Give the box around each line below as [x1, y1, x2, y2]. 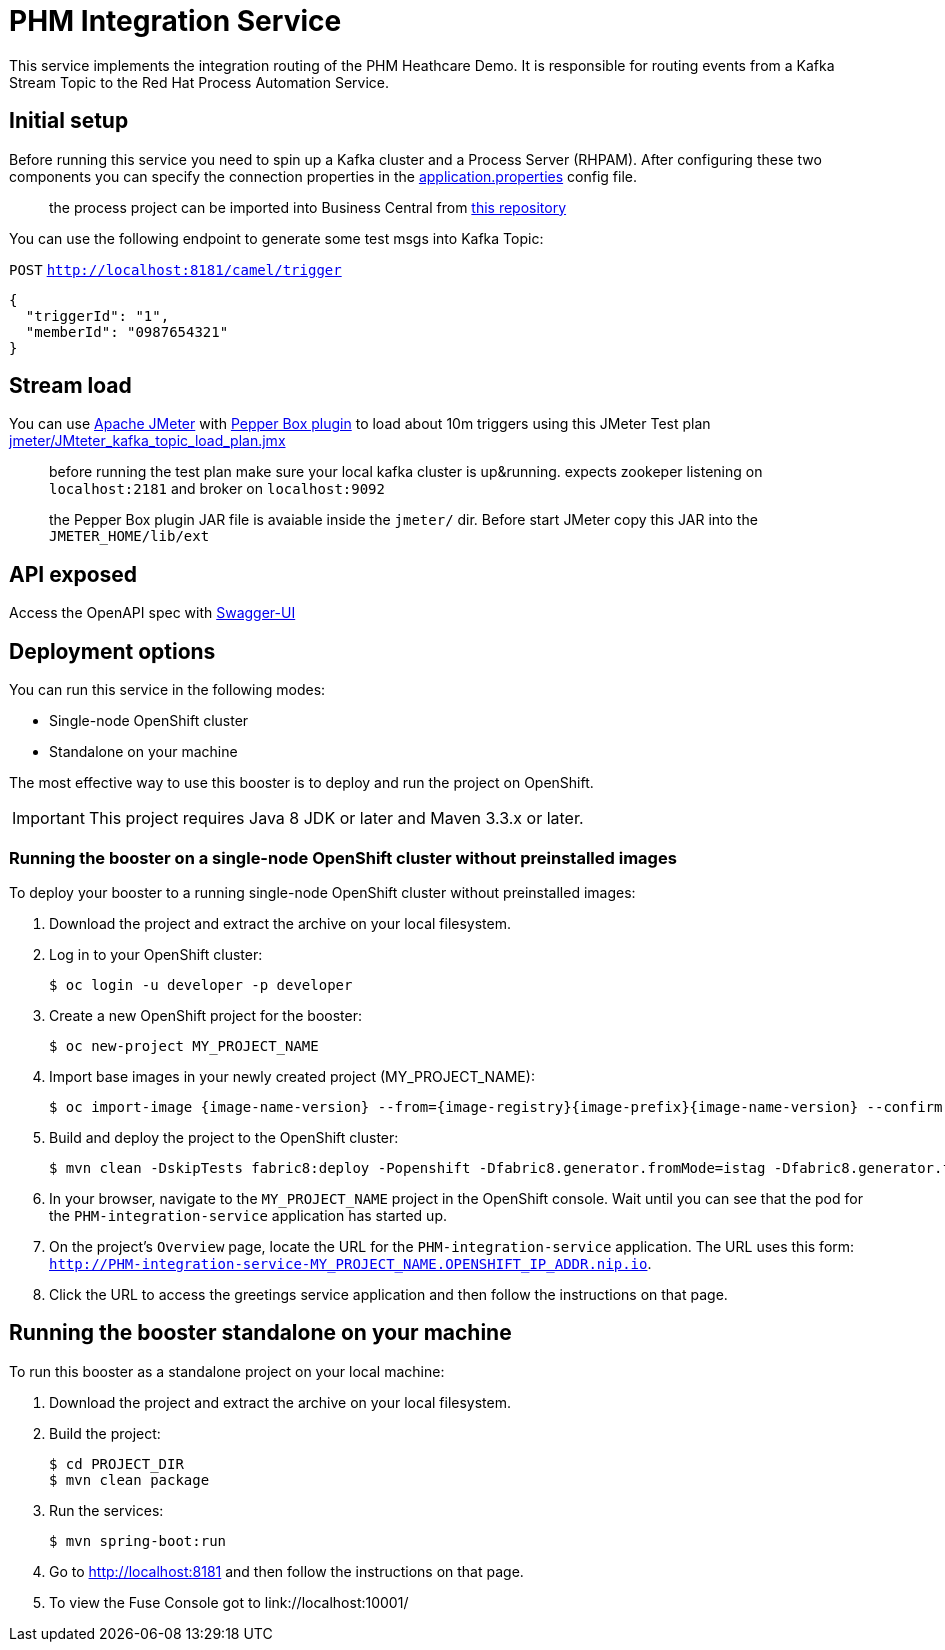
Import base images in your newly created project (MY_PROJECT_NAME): [49, 1067, 535, 1085]
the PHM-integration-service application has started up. [49, 1206, 447, 1224]
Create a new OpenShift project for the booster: [49, 1006, 362, 1024]
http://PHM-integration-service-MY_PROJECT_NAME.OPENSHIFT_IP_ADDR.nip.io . [49, 1254, 652, 1272]
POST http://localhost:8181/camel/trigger [9, 261, 342, 278]
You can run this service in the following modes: [9, 681, 326, 699]
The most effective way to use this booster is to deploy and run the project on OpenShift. [9, 774, 594, 792]
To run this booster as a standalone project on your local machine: [9, 1362, 445, 1380]
